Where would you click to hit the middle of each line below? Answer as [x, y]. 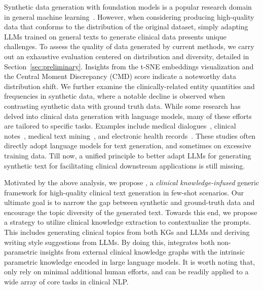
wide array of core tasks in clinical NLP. [66, 282]
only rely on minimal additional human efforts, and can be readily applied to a [126, 272]
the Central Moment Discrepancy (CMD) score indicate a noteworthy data [120, 76]
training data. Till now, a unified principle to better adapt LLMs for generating [128, 155]
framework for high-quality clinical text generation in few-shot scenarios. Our [124, 192]
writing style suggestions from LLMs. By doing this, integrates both [109, 242]
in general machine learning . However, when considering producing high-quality [129, 16]
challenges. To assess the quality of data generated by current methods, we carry [129, 46]
